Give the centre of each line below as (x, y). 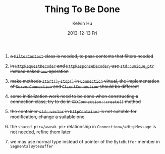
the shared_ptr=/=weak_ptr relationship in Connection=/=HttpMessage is (83, 126)
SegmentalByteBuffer (32, 146)
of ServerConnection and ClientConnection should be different (74, 86)
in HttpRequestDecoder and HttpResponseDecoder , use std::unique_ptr (82, 66)
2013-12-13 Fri (82, 33)
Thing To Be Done (82, 9)
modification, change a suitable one (47, 117)
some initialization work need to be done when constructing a (74, 96)
